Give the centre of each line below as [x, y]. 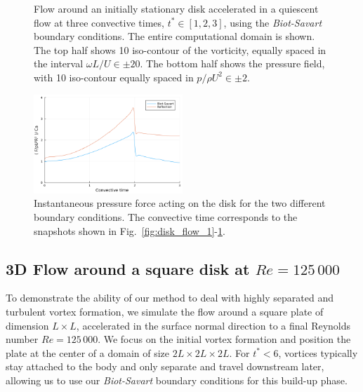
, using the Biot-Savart [273, 22]
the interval [59, 63]
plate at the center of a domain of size [88, 352]
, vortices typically [318, 352]
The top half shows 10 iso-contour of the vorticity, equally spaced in [180, 49]
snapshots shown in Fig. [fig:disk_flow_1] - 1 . [130, 230]
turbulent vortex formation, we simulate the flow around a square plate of [165, 312]
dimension [27, 325]
